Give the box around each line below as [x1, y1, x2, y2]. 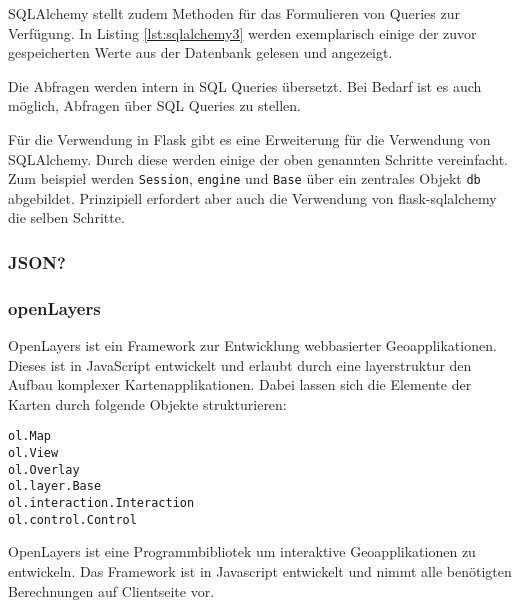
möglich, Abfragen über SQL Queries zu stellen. [8, 95, 301, 116]
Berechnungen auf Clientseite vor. [8, 580, 215, 601]
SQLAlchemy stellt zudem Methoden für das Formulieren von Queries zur [8, 3, 460, 23]
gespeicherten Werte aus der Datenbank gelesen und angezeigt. [8, 42, 393, 63]
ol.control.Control [8, 512, 137, 527]
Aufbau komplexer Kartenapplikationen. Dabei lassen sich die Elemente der [8, 374, 472, 395]
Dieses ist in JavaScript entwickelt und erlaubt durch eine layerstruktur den [8, 354, 472, 375]
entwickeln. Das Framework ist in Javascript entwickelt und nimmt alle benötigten [8, 560, 512, 581]
